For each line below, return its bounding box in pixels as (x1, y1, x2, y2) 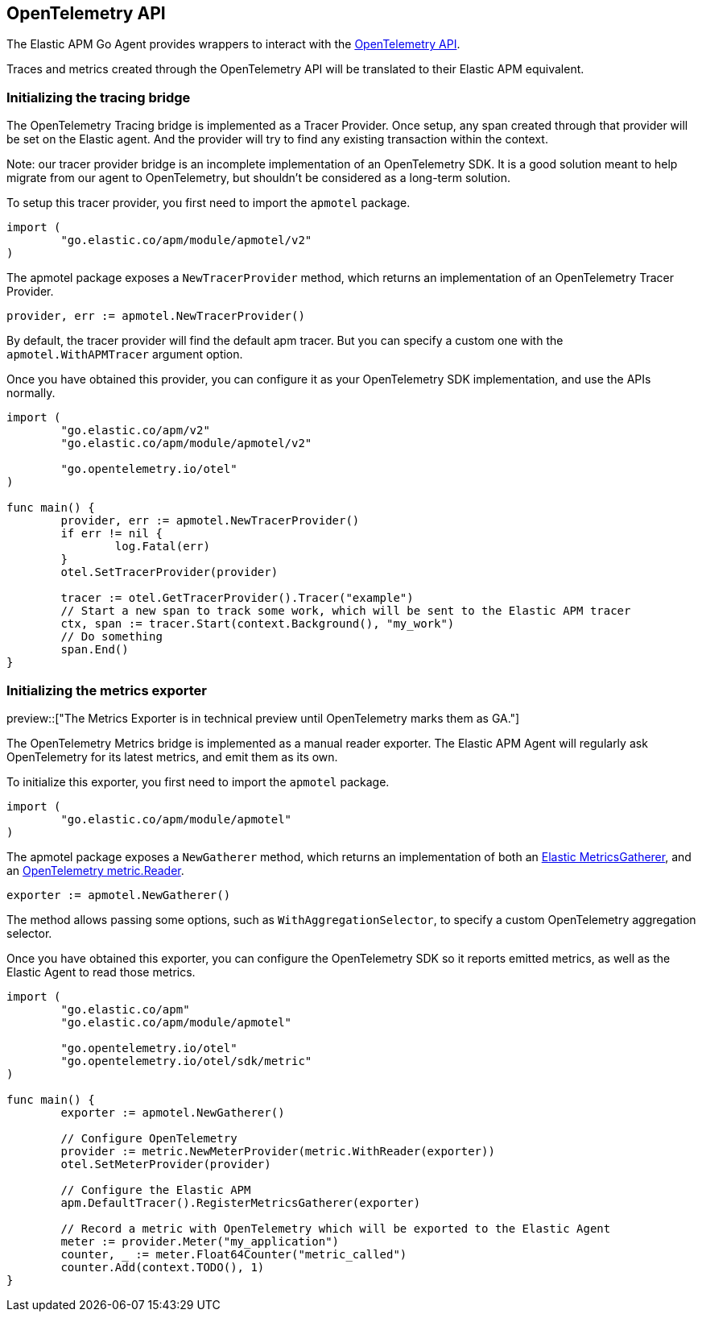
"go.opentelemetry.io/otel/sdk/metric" (60, 1054, 312, 1067)
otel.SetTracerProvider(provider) (60, 566, 279, 579)
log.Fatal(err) (114, 540, 210, 553)
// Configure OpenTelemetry (60, 1131, 237, 1145)
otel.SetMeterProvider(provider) (60, 1157, 271, 1171)
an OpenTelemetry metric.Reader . (6, 863, 184, 877)
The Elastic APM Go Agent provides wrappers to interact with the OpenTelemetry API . (6, 37, 460, 52)
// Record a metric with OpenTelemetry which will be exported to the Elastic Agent (60, 1221, 611, 1235)
